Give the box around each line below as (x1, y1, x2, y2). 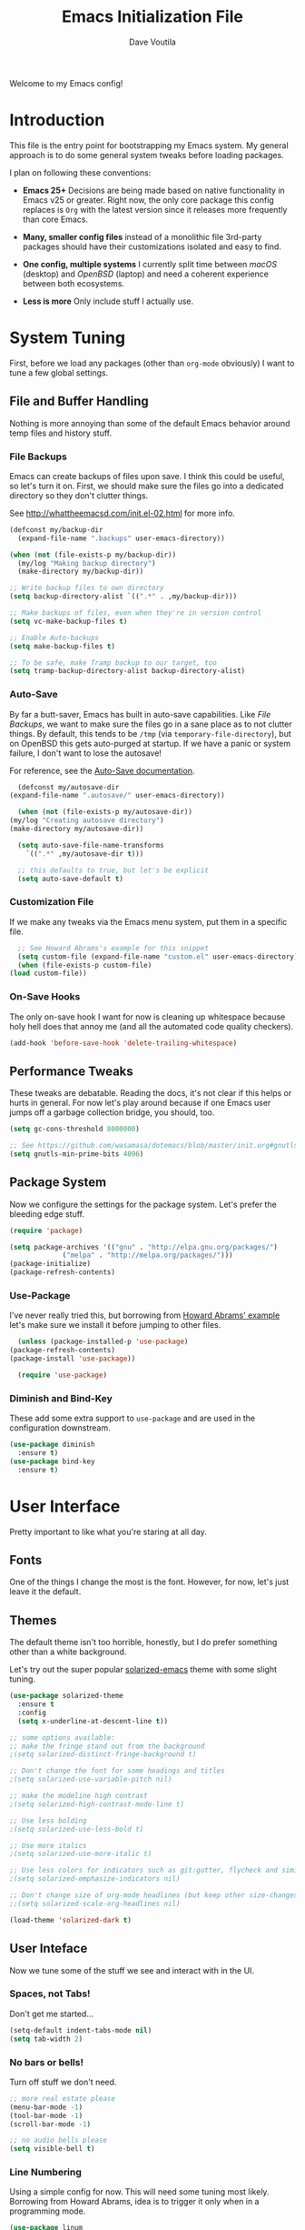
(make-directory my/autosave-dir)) (9, 825, 144, 834)
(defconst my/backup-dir (9, 525, 103, 534)
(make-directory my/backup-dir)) (17, 567, 144, 577)
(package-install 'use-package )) (9, 1354, 136, 1363)
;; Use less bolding (9, 1816, 88, 1825)
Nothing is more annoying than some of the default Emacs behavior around (9, 417, 290, 428)
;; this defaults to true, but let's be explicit (17, 866, 209, 875)
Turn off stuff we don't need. (9, 2076, 117, 2087)
